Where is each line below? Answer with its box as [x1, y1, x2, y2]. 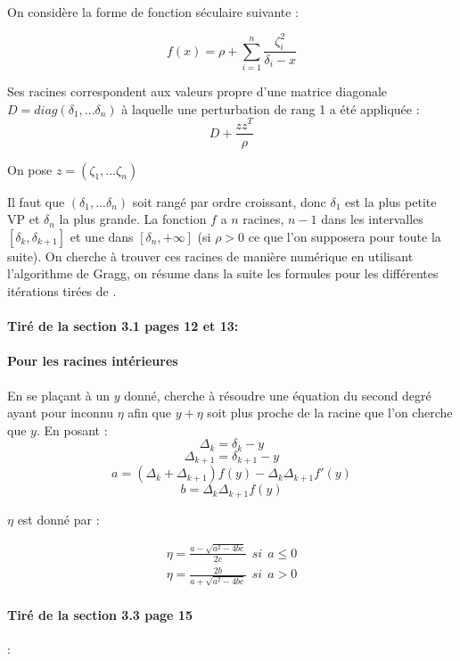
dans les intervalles [321, 210, 423, 228]
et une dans [70, 227, 134, 245]
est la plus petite [345, 192, 437, 211]
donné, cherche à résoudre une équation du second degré [124, 385, 431, 404]
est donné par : [17, 509, 100, 528]
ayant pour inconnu [7, 403, 114, 422]
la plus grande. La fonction [59, 210, 207, 228]
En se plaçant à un [7, 385, 110, 404]
